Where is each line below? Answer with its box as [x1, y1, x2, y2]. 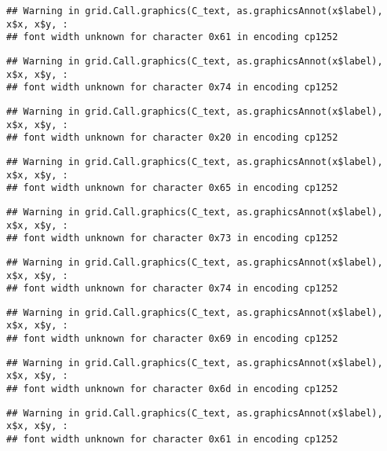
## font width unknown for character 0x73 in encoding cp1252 [6, 233, 338, 244]
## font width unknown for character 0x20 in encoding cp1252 [6, 132, 338, 144]
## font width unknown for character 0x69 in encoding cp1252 [6, 333, 338, 345]
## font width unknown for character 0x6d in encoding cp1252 [6, 383, 338, 395]
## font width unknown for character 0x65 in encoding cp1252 [6, 182, 338, 194]
